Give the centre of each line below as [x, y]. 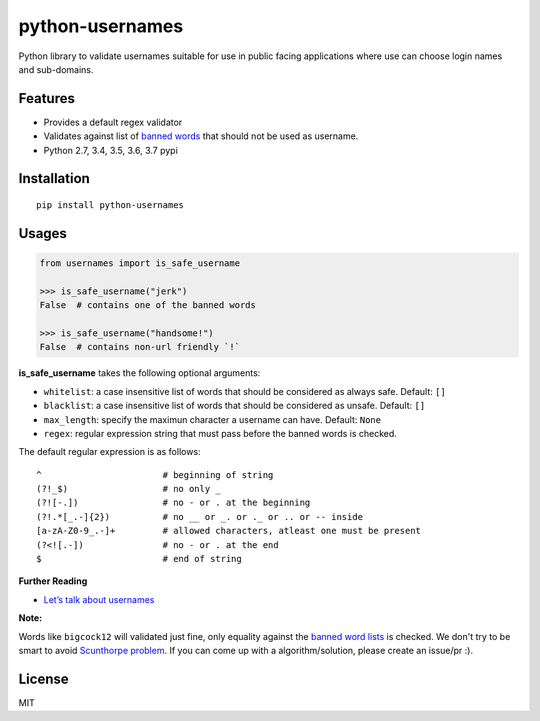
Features [46, 98]
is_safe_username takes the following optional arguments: [139, 373]
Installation [54, 178]
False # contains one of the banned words [148, 305]
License [43, 678]
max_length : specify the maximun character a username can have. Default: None [212, 419]
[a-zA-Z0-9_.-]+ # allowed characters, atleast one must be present [229, 531]
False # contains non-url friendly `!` [139, 347]
